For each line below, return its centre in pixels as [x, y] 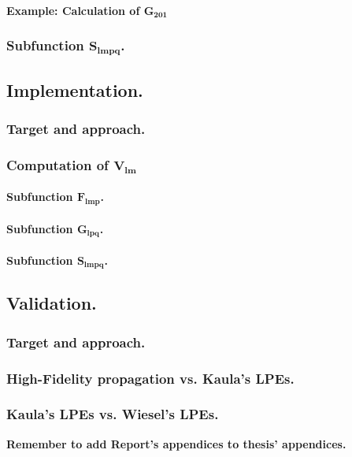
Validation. [52, 303]
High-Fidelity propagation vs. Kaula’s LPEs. [150, 378]
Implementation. [75, 89]
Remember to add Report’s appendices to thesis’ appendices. [176, 443]
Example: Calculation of [73, 10]
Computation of [57, 164]
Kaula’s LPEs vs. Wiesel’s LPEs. [113, 414]
